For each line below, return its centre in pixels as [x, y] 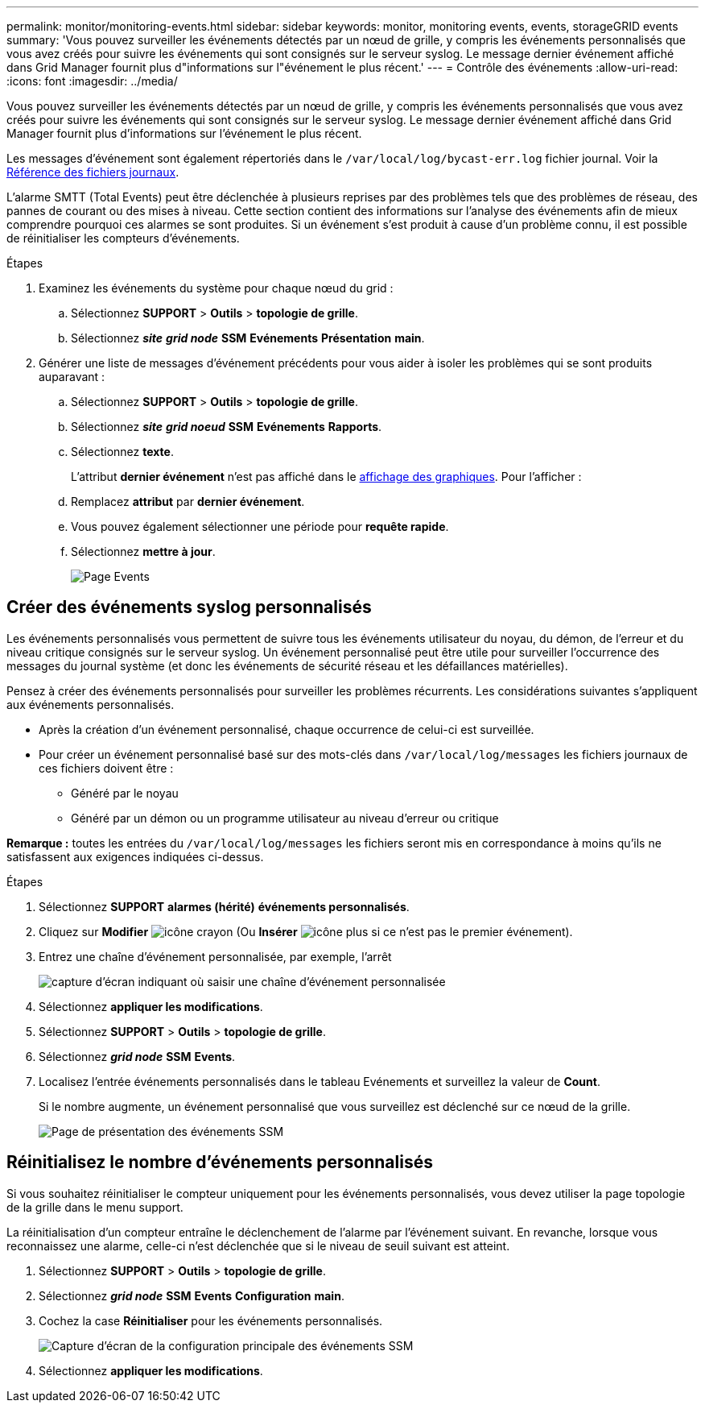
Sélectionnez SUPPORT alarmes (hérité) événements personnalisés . [224, 906]
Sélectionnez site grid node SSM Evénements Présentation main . [248, 338]
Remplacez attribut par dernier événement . [188, 501]
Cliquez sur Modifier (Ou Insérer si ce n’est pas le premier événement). [306, 931]
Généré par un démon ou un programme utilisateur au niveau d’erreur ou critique [285, 818]
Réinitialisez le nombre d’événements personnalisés [220, 1162]
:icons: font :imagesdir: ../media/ [92, 81]
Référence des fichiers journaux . [93, 172]
